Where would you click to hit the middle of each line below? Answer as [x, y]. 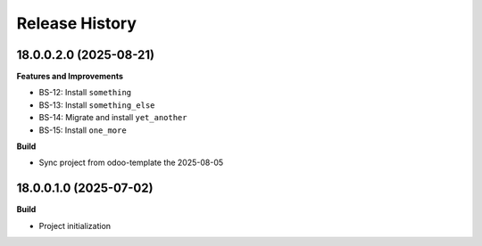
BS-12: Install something [85, 93]
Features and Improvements [70, 77]
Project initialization [75, 225]
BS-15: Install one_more [83, 130]
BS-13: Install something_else [97, 105]
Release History [77, 23]
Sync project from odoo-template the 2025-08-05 [131, 163]
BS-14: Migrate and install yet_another [113, 118]
